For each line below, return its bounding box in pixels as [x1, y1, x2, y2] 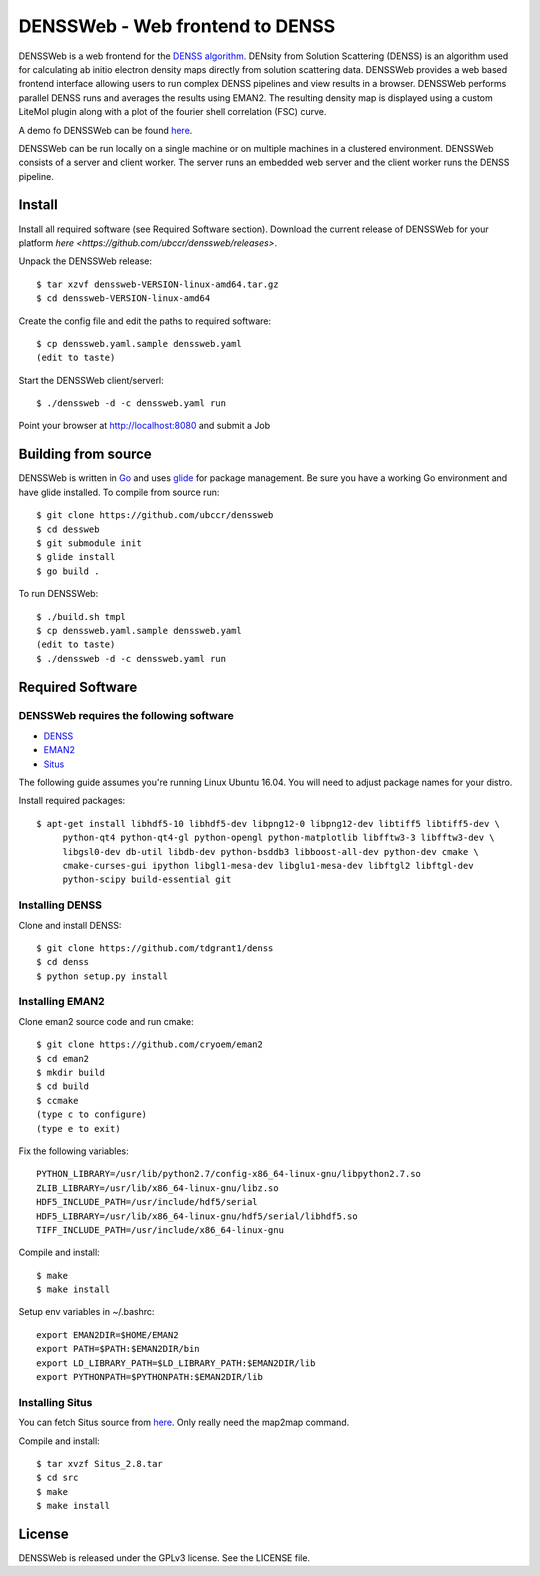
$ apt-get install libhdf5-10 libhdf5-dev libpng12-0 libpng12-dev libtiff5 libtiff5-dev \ [36, 818, 500, 829]
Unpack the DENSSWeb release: [18, 255, 152, 267]
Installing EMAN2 [18, 995, 105, 1009]
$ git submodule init [36, 537, 142, 549]
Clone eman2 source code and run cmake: [18, 1015, 194, 1027]
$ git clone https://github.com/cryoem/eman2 [36, 1039, 264, 1050]
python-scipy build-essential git [62, 874, 232, 885]
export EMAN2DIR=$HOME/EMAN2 [36, 1329, 179, 1340]
